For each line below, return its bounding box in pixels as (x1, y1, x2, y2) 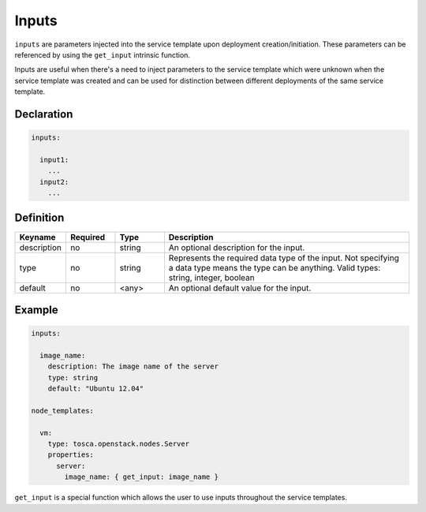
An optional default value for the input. (168, 282, 312, 293)
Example (14, 303, 58, 316)
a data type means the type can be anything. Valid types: (168, 262, 381, 273)
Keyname (19, 231, 56, 242)
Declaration (14, 107, 73, 121)
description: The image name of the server (47, 362, 219, 371)
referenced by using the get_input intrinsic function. (14, 50, 191, 59)
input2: (39, 178, 69, 186)
